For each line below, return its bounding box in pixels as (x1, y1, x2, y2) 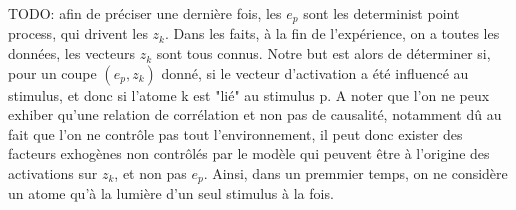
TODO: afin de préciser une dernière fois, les (8, 3, 282, 23)
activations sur (8, 163, 98, 184)
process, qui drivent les (8, 23, 148, 44)
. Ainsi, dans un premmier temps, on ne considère (203, 163, 508, 184)
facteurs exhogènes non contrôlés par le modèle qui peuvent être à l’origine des (8, 143, 490, 164)
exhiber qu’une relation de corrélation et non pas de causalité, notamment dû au (8, 104, 502, 125)
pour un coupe (8, 62, 97, 83)
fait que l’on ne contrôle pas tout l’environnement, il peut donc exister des (8, 123, 463, 144)
